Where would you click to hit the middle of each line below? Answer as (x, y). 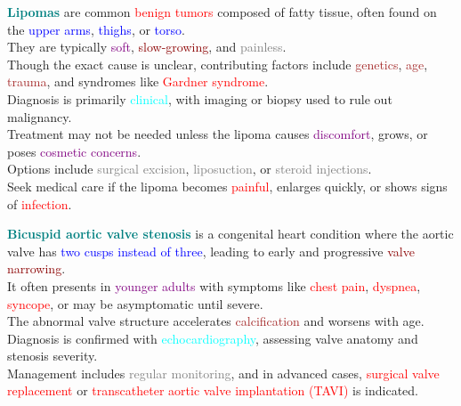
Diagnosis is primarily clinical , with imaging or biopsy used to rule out (200, 98)
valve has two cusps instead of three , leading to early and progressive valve (211, 251)
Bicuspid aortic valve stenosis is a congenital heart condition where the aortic (230, 234)
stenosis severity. (53, 356)
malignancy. (40, 116)
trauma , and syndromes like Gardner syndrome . (138, 81)
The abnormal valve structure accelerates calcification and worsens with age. (216, 321)
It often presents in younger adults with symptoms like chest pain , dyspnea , (214, 285)
